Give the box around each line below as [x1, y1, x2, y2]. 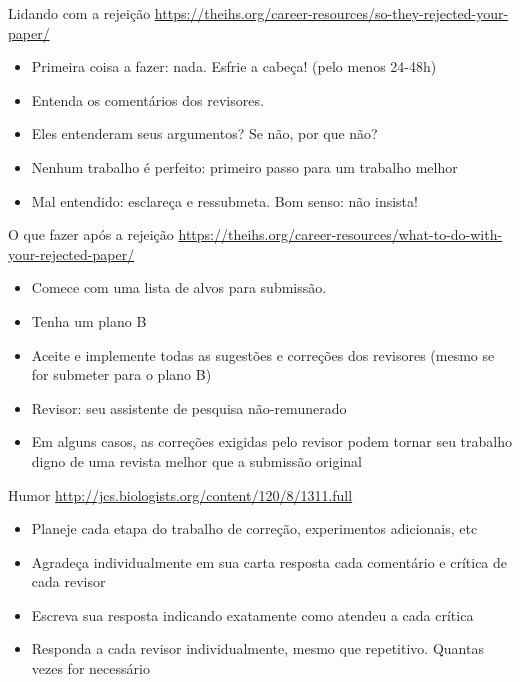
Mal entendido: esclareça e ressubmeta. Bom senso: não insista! [31, 190, 418, 211]
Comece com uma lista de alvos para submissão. [31, 277, 327, 298]
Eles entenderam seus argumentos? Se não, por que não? [31, 123, 378, 144]
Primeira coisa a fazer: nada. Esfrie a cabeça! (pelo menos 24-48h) [31, 56, 437, 77]
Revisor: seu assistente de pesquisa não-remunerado [31, 397, 347, 418]
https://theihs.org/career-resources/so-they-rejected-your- [154, 3, 509, 23]
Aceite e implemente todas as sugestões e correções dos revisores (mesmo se [31, 344, 495, 365]
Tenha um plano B [31, 310, 147, 331]
